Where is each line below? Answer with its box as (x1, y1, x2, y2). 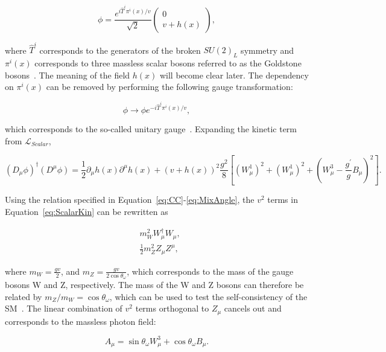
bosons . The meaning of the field (5, 68, 130, 81)
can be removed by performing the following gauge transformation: (46, 80, 293, 93)
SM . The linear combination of (5, 302, 122, 315)
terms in (267, 193, 298, 206)
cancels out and (224, 302, 282, 315)
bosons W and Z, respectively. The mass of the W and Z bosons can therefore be (5, 278, 304, 291)
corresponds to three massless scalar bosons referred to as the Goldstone (34, 57, 302, 69)
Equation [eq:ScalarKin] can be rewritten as (5, 205, 168, 217)
